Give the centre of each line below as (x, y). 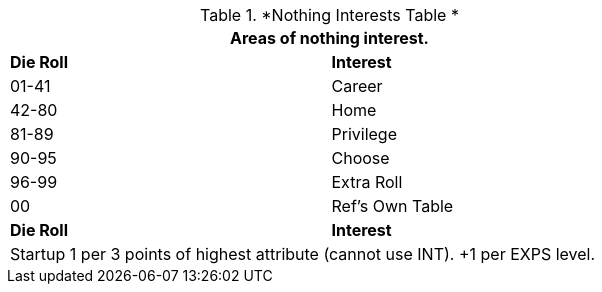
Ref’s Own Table (392, 206)
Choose (360, 158)
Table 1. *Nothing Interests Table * (329, 15)
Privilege (364, 134)
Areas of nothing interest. (329, 38)
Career (357, 86)
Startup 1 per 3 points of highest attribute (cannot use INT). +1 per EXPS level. (303, 254)
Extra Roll (367, 182)
